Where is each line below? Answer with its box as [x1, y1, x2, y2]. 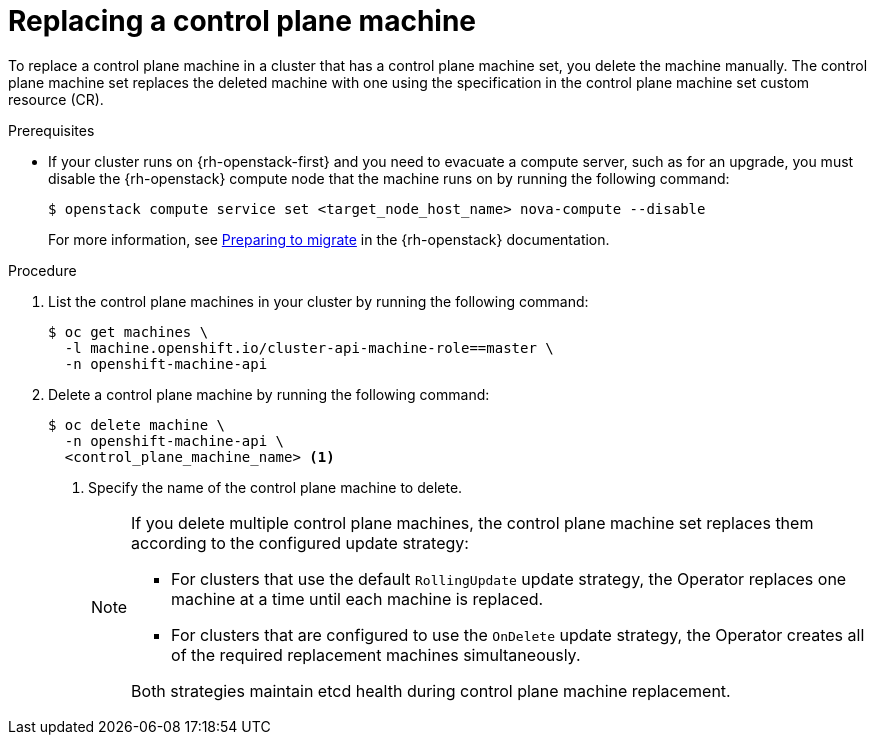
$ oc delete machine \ [48, 416, 226, 433]
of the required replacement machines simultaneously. [171, 644, 581, 665]
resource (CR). [8, 90, 104, 108]
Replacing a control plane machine [8, 4, 477, 38]
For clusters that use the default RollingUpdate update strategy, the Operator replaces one [171, 568, 847, 589]
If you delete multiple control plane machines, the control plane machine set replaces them [131, 512, 814, 533]
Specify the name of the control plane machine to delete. [88, 478, 463, 496]
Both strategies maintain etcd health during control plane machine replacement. [131, 680, 731, 701]
